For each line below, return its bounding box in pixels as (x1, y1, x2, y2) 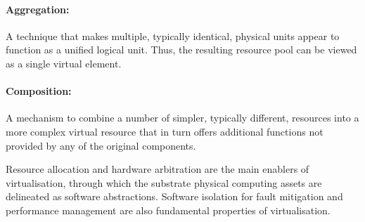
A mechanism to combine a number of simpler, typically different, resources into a (6, 110, 359, 125)
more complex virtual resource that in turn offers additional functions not (6, 124, 324, 138)
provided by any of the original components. (6, 138, 196, 152)
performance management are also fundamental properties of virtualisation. (6, 202, 331, 217)
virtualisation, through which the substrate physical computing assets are (6, 175, 322, 190)
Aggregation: (6, 1, 70, 16)
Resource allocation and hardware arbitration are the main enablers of (6, 162, 309, 176)
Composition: (6, 84, 72, 98)
